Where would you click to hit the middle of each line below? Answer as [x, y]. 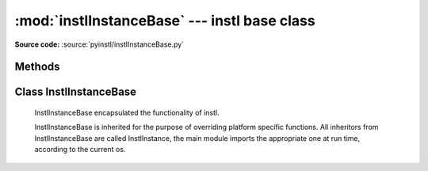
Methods [37, 67]
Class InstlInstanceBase [76, 92]
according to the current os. [80, 150]
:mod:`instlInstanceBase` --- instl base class [165, 21]
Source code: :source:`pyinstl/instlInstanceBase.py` [99, 44]
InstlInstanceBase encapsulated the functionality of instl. [127, 112]
